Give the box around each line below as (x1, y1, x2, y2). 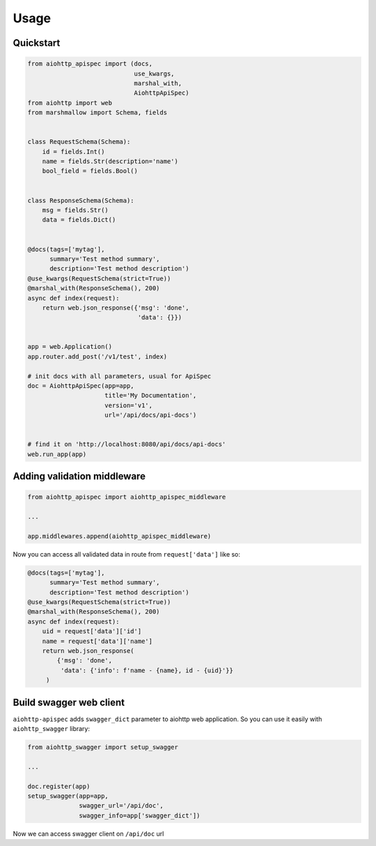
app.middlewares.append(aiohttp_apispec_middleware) (27, 532, 212, 540)
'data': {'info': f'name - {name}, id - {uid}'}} (60, 666, 233, 674)
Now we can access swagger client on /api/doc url (13, 829, 164, 838)
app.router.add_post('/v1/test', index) (27, 352, 167, 361)
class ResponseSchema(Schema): (27, 196, 135, 204)
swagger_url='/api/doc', (79, 802, 164, 810)
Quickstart (13, 37, 61, 49)
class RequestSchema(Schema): (27, 138, 131, 146)
